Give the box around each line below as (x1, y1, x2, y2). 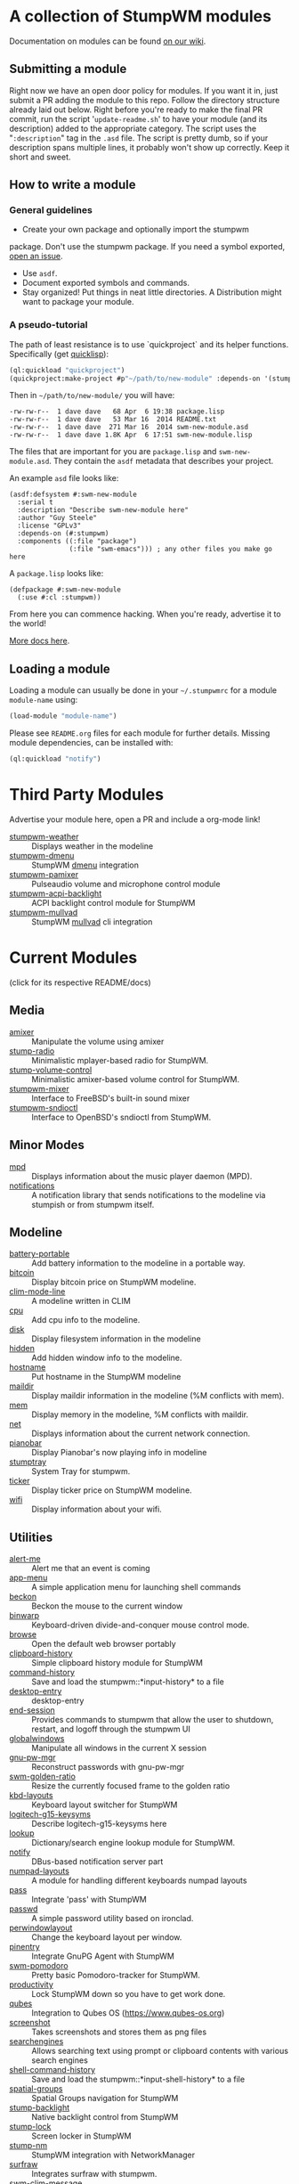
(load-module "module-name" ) (9, 712, 117, 721)
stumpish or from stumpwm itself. (31, 1199, 155, 1210)
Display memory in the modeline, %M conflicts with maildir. (31, 1409, 249, 1420)
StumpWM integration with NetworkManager (31, 2149, 196, 2161)
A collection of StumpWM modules (9, 6, 271, 27)
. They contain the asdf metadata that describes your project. (48, 456, 274, 467)
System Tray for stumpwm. (31, 1466, 131, 1477)
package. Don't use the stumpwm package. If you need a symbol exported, (9, 241, 286, 252)
